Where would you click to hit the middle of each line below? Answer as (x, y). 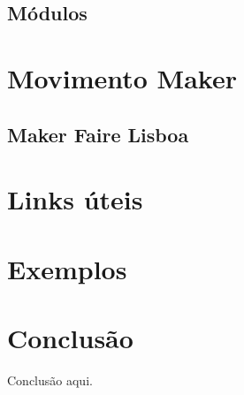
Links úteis (75, 199)
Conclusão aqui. (50, 380)
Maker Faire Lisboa (98, 134)
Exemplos (67, 268)
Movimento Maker (122, 77)
